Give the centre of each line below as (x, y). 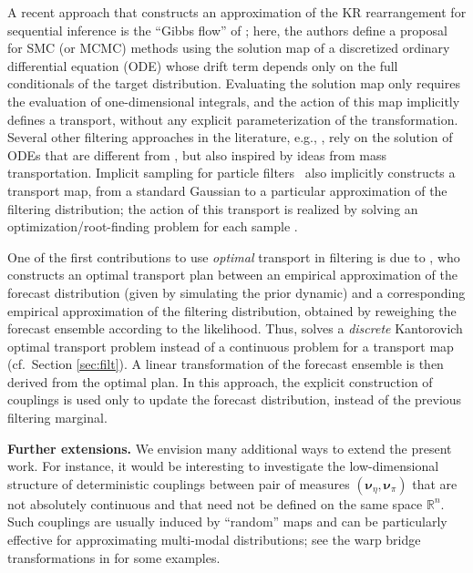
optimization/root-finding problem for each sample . (153, 226)
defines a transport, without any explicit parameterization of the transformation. (233, 119)
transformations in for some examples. (114, 557)
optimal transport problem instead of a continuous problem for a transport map (231, 346)
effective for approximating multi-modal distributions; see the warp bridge (214, 540)
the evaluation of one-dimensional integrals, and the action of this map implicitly (234, 101)
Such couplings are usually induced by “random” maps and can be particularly (227, 522)
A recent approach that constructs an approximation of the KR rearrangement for (237, 12)
